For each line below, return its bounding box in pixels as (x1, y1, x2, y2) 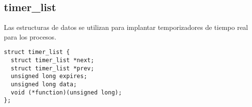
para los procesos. (4, 31, 57, 41)
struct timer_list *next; (11, 57, 94, 64)
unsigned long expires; (11, 73, 87, 80)
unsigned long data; (11, 81, 77, 88)
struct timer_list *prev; (11, 65, 94, 72)
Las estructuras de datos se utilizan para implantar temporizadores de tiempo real (4, 22, 248, 32)
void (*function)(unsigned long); (11, 89, 122, 96)
